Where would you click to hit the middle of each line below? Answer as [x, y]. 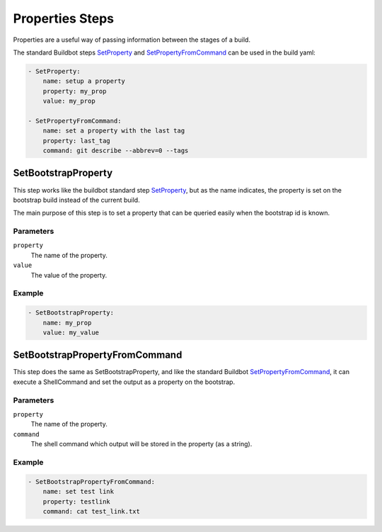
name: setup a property [84, 81]
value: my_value [71, 332]
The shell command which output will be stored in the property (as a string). [141, 444]
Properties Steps [64, 18]
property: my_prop [75, 91]
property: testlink [77, 502]
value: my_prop [69, 101]
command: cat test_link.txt [92, 511]
